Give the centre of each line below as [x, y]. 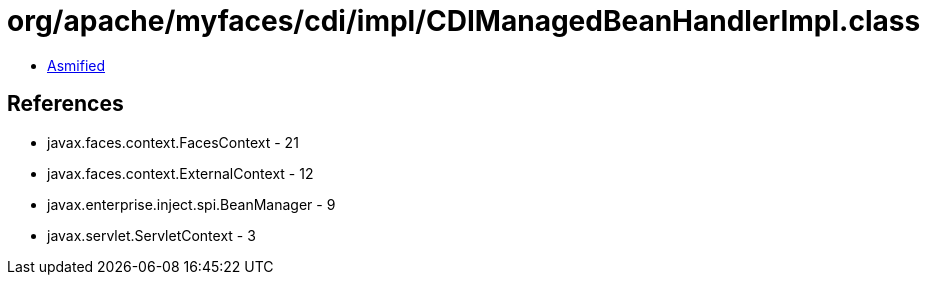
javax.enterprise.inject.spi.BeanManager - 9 [191, 204]
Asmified [76, 65]
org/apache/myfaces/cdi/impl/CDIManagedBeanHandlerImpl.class [464, 21]
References [65, 104]
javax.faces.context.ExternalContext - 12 [180, 173]
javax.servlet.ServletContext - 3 [151, 235]
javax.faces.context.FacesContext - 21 [173, 142]
